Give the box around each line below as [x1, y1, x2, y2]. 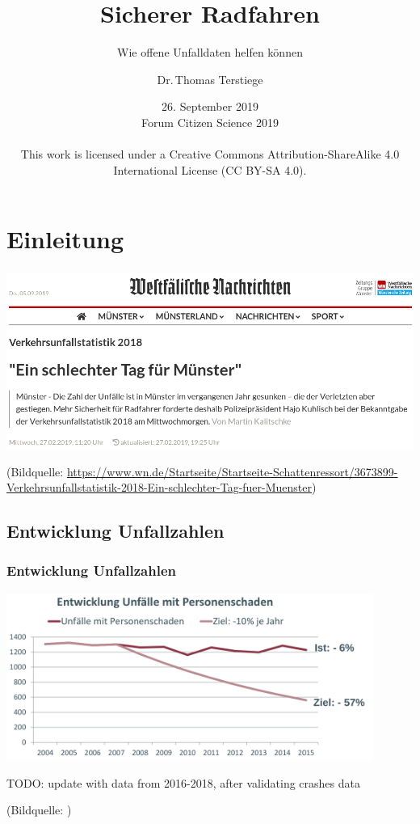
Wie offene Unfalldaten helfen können [117, 44, 303, 61]
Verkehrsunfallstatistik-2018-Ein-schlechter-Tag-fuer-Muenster [6, 479, 313, 496]
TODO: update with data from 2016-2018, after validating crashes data [6, 774, 360, 791]
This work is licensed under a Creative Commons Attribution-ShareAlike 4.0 [20, 146, 400, 163]
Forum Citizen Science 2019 [141, 113, 279, 130]
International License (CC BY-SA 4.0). [113, 161, 307, 178]
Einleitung [6, 222, 124, 256]
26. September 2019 [162, 98, 258, 115]
